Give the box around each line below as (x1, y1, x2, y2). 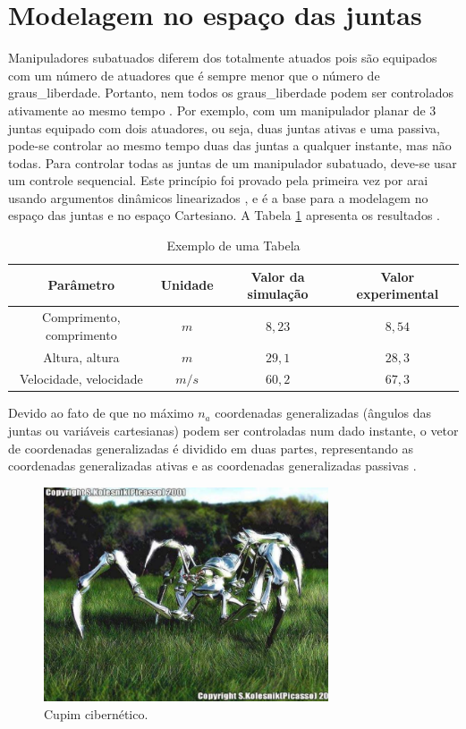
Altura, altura (43, 347, 120, 366)
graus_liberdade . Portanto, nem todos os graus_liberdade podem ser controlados (8, 83, 453, 102)
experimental (356, 284, 439, 303)
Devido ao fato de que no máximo (8, 403, 194, 422)
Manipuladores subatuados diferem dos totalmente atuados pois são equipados (8, 48, 437, 67)
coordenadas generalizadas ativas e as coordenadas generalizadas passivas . (8, 456, 417, 475)
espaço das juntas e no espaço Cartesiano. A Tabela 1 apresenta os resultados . (8, 206, 440, 225)
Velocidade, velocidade (19, 369, 143, 388)
